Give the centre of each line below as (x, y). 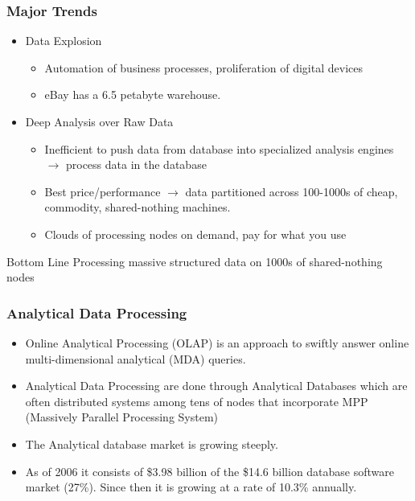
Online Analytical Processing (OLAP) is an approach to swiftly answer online (217, 342)
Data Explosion (64, 41)
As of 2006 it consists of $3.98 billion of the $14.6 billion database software (210, 471)
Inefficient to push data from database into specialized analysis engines (219, 148)
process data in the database (136, 164)
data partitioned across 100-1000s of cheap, (292, 191)
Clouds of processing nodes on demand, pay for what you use (195, 234)
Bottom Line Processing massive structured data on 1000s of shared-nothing (195, 261)
